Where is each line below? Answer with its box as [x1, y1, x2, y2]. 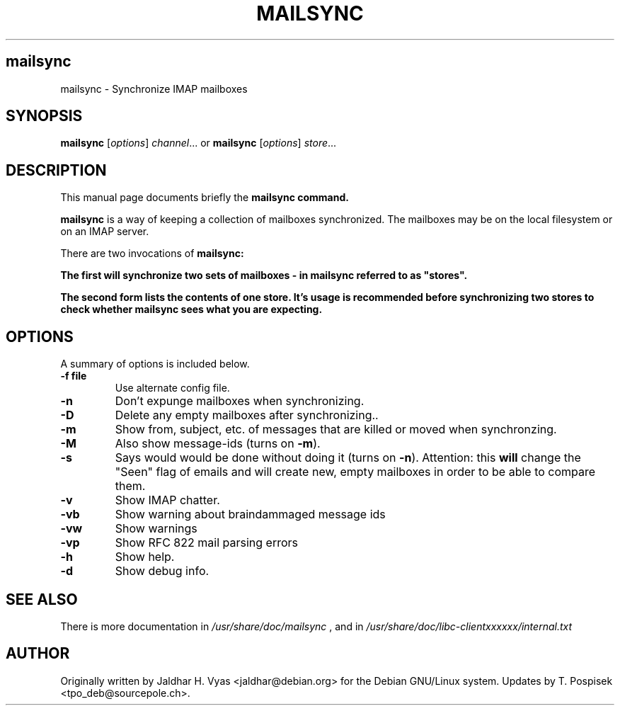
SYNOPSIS [6, 107, 83, 125]
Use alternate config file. [115, 382, 230, 394]
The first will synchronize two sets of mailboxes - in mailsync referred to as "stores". [60, 269, 468, 282]
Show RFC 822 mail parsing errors [115, 535, 298, 550]
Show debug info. [115, 564, 209, 579]
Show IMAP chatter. [115, 493, 220, 508]
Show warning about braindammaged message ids [115, 507, 386, 522]
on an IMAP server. [60, 225, 149, 238]
